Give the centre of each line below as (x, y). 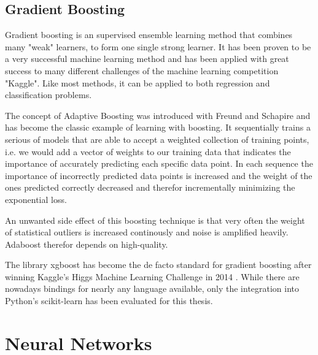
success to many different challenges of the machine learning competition (142, 70)
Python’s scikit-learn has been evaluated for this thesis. (109, 301)
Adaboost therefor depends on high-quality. (87, 244)
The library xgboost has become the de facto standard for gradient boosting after (158, 265)
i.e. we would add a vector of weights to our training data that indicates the (148, 151)
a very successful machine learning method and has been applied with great (147, 59)
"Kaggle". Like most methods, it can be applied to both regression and (138, 82)
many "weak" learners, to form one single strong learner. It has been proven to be (158, 46)
